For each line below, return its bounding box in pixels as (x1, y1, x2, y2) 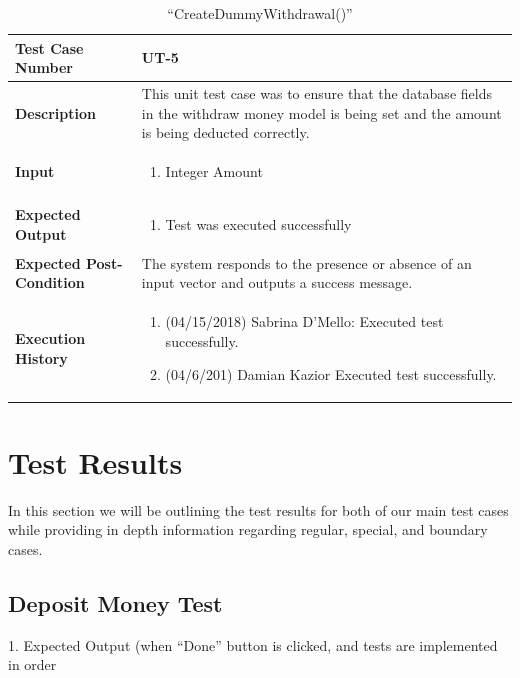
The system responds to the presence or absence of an (141, 252, 472, 273)
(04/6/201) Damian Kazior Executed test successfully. (165, 364, 497, 385)
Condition (15, 272, 85, 293)
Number (15, 57, 73, 78)
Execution (15, 327, 86, 348)
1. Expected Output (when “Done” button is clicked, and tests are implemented (8, 634, 498, 655)
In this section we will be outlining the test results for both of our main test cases (8, 499, 509, 520)
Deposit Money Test (8, 587, 223, 618)
